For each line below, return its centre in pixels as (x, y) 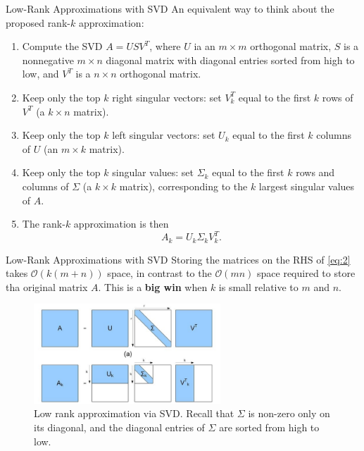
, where (165, 46)
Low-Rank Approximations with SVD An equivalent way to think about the (170, 8)
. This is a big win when (153, 286)
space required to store (306, 273)
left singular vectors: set (164, 135)
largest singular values (307, 186)
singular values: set (153, 172)
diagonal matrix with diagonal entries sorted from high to (230, 60)
